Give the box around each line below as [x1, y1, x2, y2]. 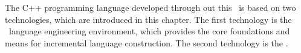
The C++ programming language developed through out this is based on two [5, 1, 296, 13]
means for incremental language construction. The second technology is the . [5, 36, 288, 49]
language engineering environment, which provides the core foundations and [8, 25, 290, 37]
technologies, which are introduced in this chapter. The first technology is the [5, 13, 292, 25]
